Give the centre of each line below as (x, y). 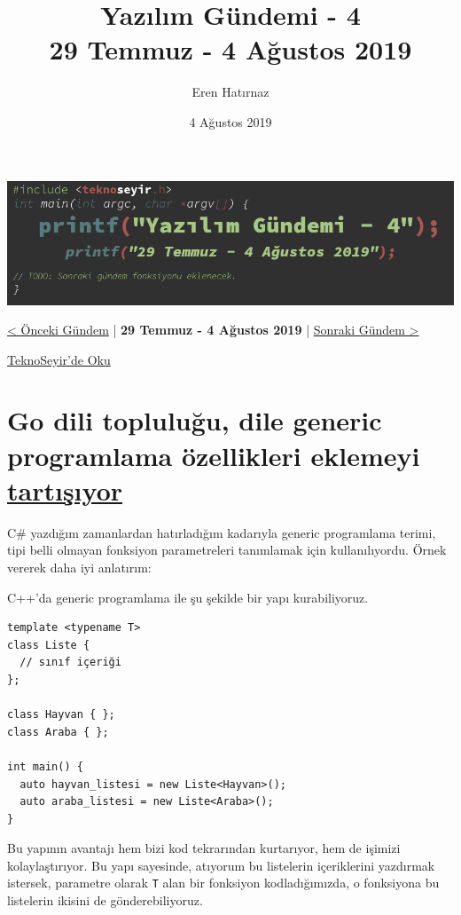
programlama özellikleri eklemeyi (214, 455)
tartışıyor (65, 489)
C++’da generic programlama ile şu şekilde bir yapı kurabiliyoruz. (188, 597)
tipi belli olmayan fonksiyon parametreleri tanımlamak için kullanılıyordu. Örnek (227, 550)
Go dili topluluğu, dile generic (195, 420)
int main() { (45, 766)
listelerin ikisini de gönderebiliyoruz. (105, 900)
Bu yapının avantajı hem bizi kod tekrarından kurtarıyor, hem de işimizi (204, 848)
